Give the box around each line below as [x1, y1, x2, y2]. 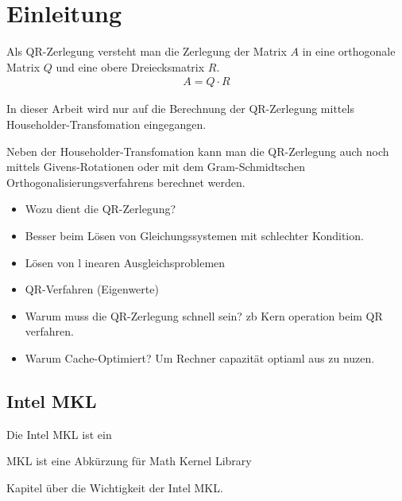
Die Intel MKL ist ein [6, 425, 112, 442]
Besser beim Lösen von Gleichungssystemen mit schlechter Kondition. [25, 227, 364, 243]
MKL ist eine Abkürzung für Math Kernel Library [6, 452, 252, 469]
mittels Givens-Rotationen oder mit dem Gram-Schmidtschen [6, 158, 305, 175]
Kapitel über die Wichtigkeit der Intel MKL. [6, 479, 223, 495]
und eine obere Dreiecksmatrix [56, 58, 205, 75]
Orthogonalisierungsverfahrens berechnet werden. [6, 173, 245, 190]
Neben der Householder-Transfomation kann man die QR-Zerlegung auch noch [6, 142, 389, 159]
